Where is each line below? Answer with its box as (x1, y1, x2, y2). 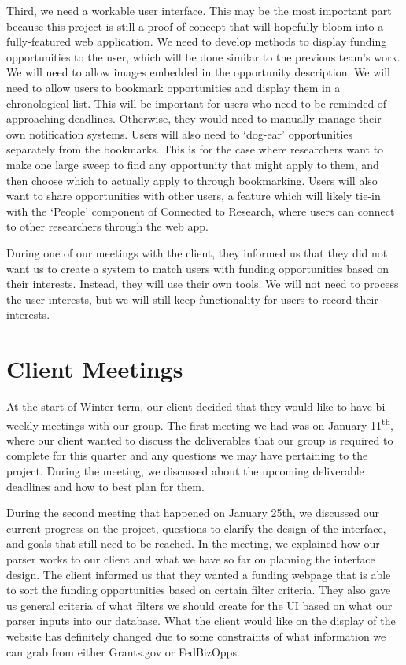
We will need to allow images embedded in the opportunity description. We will (6, 64, 390, 80)
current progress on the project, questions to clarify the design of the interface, (6, 519, 386, 536)
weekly (6, 416, 39, 433)
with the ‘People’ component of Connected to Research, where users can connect (6, 202, 395, 219)
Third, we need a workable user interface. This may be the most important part (6, 2, 392, 18)
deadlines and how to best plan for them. (6, 478, 205, 494)
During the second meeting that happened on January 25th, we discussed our (6, 504, 380, 521)
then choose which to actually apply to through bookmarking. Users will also (6, 172, 378, 188)
